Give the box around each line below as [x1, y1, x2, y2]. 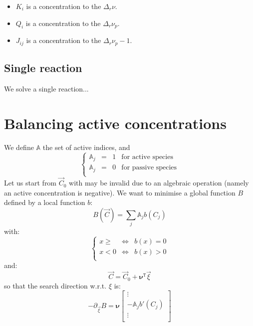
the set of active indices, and [42, 141, 130, 152]
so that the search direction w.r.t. [4, 280, 107, 290]
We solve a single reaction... [4, 83, 89, 94]
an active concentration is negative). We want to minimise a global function [4, 187, 236, 197]
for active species [121, 153, 173, 160]
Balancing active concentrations [4, 112, 227, 133]
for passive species [121, 164, 177, 171]
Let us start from [4, 177, 57, 188]
